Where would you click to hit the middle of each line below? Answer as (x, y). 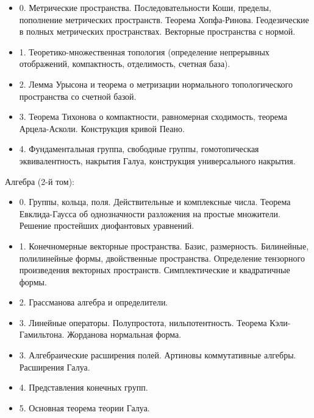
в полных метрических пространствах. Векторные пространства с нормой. (157, 31)
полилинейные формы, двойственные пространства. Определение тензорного (162, 258)
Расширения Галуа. (55, 367)
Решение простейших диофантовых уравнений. (107, 225)
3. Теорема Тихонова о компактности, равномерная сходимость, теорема (153, 117)
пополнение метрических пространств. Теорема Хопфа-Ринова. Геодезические (164, 19)
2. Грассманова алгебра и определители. (94, 302)
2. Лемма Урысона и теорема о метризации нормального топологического (156, 84)
